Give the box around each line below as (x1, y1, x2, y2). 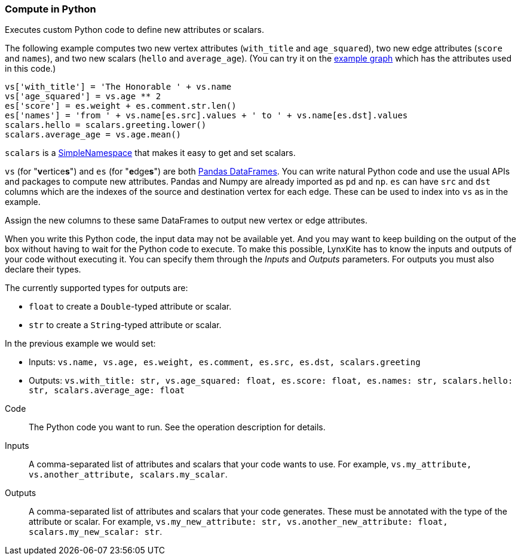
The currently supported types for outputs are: (5, 283, 188, 293)
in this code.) (5, 63, 56, 74)
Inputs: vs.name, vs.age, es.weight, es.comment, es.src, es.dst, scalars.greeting (29, 357, 421, 368)
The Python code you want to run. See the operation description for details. (29, 422, 326, 433)
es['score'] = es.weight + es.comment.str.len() (5, 101, 237, 111)
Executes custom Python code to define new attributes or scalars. (5, 25, 264, 35)
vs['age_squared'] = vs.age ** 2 (5, 91, 161, 102)
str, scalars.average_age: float (29, 385, 185, 396)
